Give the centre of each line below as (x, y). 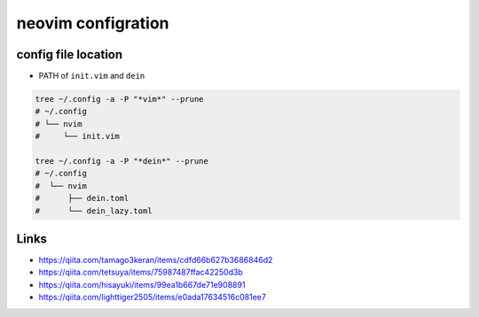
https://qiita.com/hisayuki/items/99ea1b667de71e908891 (142, 284)
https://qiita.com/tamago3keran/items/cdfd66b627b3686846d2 (156, 260)
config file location (70, 54)
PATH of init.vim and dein (92, 76)
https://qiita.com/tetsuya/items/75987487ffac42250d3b (141, 272)
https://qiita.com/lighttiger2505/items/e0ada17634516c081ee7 (152, 298)
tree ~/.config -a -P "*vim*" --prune (119, 99)
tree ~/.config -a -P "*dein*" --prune (122, 161)
